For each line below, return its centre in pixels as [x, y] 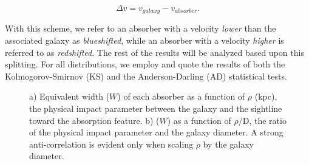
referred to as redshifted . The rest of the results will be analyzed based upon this [154, 52]
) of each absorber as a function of [181, 96]
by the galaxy [228, 144]
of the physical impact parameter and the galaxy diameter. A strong [156, 132]
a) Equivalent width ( [70, 96]
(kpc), [266, 96]
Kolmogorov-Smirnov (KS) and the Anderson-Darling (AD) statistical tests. [146, 76]
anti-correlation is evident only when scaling [111, 144]
